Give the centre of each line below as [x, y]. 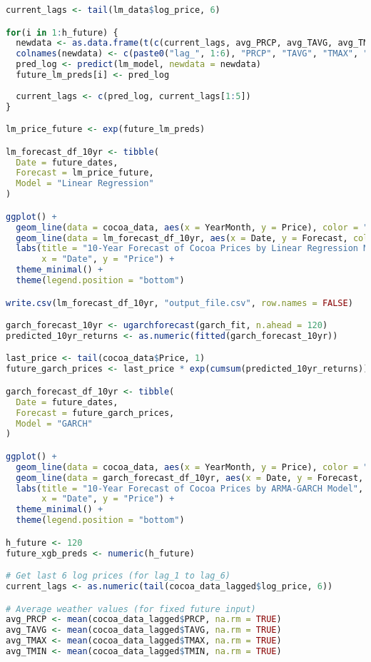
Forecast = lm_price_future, [85, 173]
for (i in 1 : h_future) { [62, 32]
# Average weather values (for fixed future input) [131, 609]
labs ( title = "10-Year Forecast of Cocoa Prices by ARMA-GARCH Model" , [190, 488]
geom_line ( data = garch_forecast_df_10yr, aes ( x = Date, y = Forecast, [190, 478]
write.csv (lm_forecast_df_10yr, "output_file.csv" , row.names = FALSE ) [179, 303]
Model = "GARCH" [54, 423]
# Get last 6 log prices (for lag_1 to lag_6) [118, 576]
